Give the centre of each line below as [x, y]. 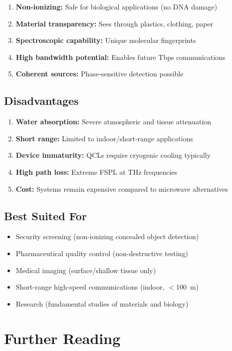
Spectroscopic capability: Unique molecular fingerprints [106, 40]
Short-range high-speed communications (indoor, [90, 287]
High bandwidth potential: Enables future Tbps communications [120, 57]
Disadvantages [41, 101]
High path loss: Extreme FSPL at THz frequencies [97, 172]
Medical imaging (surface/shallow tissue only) [86, 270]
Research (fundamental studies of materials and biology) [102, 303]
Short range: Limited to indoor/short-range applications [104, 138]
